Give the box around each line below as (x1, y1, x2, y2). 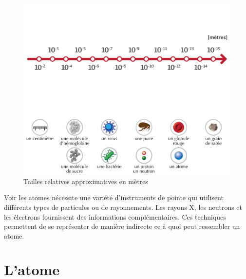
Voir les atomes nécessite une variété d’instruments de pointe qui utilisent (4, 192, 224, 203)
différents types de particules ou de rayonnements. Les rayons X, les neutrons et (4, 202, 243, 212)
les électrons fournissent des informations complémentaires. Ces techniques (4, 211, 226, 222)
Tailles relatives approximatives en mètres (23, 176, 148, 186)
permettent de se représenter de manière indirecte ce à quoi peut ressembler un (4, 221, 240, 231)
